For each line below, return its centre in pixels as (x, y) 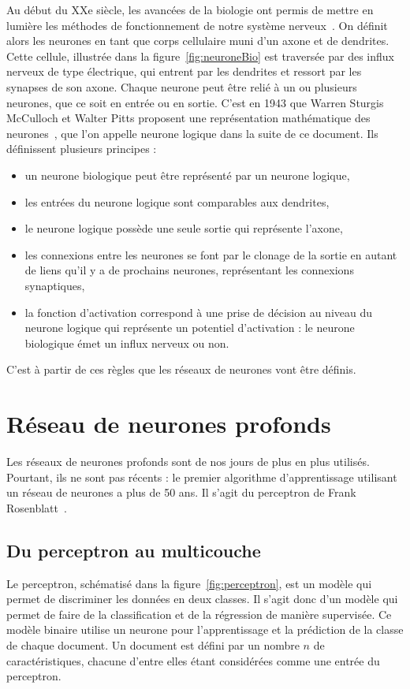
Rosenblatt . (37, 507)
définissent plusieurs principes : (82, 149)
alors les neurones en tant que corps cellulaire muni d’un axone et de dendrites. (198, 41)
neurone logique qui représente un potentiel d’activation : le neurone (190, 328)
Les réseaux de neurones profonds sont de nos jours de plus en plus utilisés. (188, 461)
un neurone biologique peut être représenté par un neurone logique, (187, 175)
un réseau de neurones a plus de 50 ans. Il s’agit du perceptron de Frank (181, 492)
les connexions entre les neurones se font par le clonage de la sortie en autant (211, 254)
